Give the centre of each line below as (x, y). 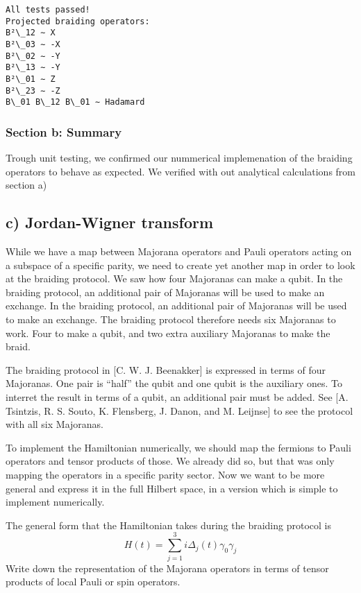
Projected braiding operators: (78, 21)
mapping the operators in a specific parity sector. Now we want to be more (165, 475)
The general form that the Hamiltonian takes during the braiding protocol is (168, 525)
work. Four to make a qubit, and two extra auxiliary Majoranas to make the (168, 333)
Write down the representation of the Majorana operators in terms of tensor (167, 568)
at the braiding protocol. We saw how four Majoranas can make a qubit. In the (174, 278)
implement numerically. (55, 502)
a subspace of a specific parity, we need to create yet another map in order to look (180, 265)
